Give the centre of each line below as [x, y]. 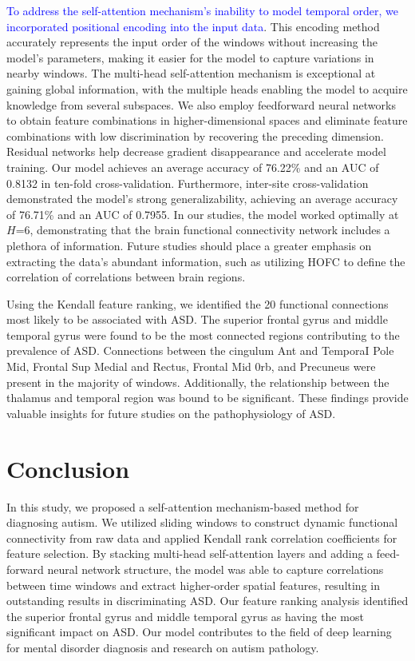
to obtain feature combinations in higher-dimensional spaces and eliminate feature [207, 120]
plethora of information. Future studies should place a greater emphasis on [189, 245]
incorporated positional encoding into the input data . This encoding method [193, 26]
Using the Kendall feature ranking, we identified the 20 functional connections [198, 303]
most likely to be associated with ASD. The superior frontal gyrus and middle [197, 319]
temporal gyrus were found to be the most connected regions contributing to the [203, 334]
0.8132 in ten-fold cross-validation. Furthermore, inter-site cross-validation [188, 183]
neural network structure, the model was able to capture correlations [215, 569]
